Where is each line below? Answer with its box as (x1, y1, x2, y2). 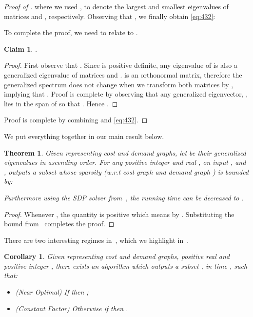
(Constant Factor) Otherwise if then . (15, 303, 128, 313)
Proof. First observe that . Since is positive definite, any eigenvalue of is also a (4, 60, 237, 70)
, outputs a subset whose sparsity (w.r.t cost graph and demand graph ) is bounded (4, 166, 249, 177)
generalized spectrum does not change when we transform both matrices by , (4, 79, 234, 89)
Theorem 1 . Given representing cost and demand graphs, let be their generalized (4, 147, 246, 158)
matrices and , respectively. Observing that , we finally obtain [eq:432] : (4, 11, 215, 21)
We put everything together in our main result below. (4, 131, 164, 141)
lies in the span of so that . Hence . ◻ (4, 98, 118, 108)
